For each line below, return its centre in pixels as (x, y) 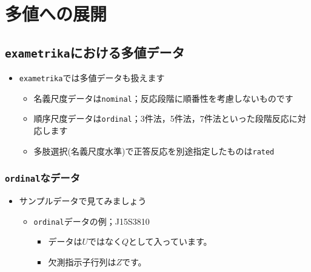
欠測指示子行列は (82, 262)
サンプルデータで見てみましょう (83, 201)
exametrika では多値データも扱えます (92, 78)
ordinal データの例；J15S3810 (92, 221)
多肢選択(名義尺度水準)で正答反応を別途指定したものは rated (154, 151)
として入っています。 (170, 241)
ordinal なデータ (43, 178)
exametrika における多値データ (95, 52)
